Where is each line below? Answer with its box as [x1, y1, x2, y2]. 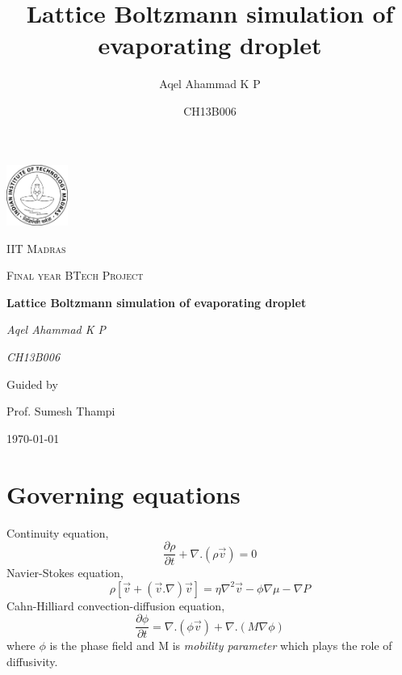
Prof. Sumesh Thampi [6, 403, 115, 420]
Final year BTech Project [6, 267, 144, 284]
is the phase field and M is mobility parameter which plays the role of [49, 637, 392, 654]
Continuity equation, [6, 524, 109, 541]
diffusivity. [6, 653, 58, 670]
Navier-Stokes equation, [6, 564, 124, 581]
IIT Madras [6, 239, 66, 256]
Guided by [6, 375, 58, 392]
